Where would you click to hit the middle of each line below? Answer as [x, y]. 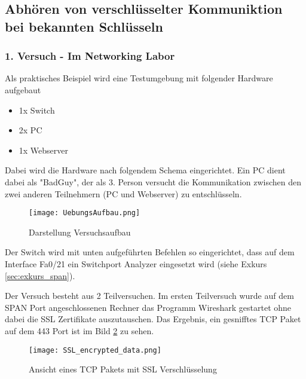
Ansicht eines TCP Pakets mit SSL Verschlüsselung [123, 369]
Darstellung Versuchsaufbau [80, 232]
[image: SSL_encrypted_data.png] [95, 350]
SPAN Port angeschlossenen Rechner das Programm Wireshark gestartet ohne [148, 307]
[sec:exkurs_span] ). [40, 275]
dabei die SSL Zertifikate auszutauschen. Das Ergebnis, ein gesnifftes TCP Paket [153, 319]
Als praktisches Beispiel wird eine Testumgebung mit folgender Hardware [139, 78]
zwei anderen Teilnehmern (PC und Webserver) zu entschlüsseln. [123, 193]
